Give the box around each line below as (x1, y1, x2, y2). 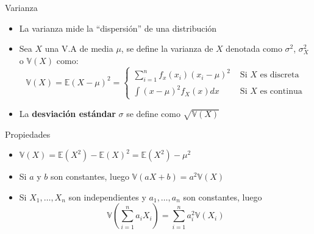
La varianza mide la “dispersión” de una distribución (19, 21, 217, 34)
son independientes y (68, 190, 146, 203)
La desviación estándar (19, 107, 116, 119)
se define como (126, 107, 180, 119)
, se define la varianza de (121, 42, 213, 55)
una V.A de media (45, 42, 113, 55)
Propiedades (5, 127, 51, 140)
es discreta (260, 71, 299, 80)
